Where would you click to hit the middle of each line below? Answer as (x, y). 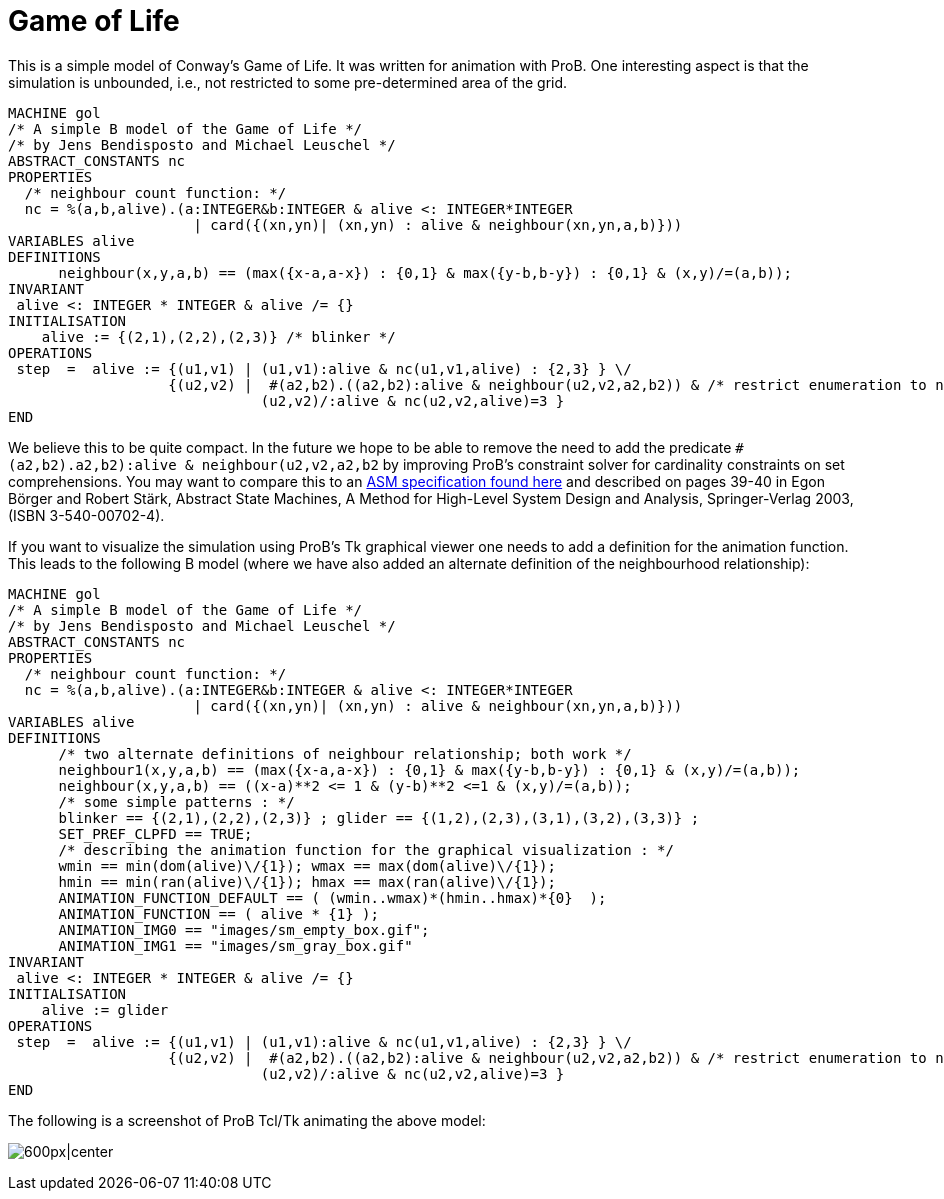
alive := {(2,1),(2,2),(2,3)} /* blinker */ (218, 336)
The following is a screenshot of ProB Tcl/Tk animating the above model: (247, 1120)
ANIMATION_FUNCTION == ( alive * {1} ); (218, 913)
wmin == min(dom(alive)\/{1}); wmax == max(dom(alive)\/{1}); (307, 865)
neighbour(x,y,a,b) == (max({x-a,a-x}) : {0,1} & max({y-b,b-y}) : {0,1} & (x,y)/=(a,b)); (425, 272)
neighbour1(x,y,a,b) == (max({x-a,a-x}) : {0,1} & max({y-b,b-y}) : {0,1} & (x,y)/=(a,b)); (429, 769)
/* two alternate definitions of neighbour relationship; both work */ (345, 753)
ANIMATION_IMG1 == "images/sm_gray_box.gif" (235, 945)
